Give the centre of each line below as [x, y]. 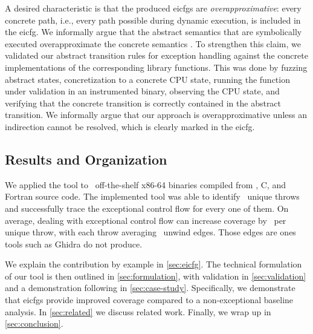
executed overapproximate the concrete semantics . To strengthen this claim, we [153, 43]
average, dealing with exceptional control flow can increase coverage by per [146, 220]
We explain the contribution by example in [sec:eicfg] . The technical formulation [153, 264]
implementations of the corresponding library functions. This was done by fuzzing [156, 67]
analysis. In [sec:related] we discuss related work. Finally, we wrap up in [138, 311]
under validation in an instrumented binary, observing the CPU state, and [142, 91]
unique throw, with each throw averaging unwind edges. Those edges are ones [150, 232]
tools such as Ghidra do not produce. [74, 244]
